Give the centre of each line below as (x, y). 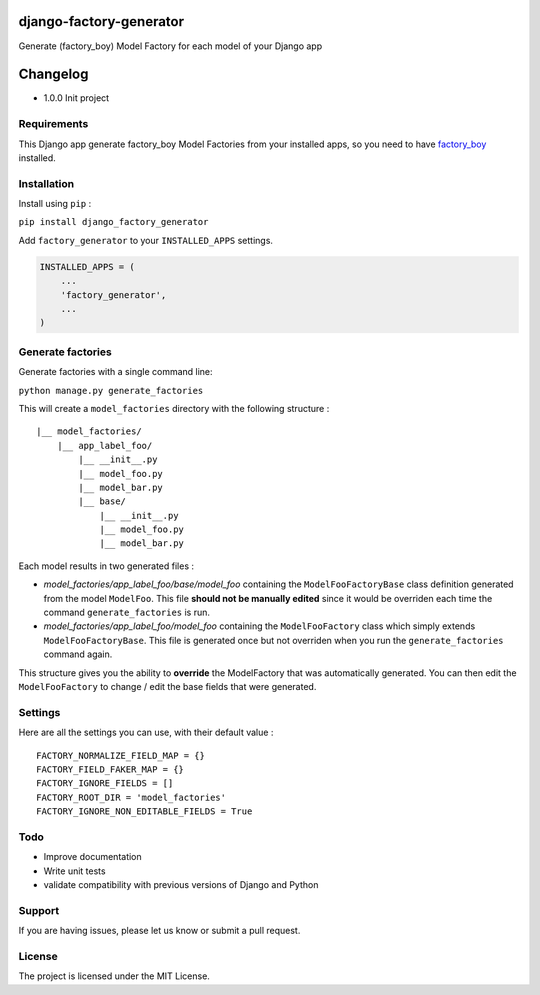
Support (39, 910)
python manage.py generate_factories (111, 390)
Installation (46, 183)
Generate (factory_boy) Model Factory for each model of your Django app (170, 46)
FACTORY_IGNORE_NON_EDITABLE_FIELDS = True (144, 811)
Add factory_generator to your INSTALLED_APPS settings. (146, 240)
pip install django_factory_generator (113, 222)
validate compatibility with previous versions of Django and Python (181, 884)
